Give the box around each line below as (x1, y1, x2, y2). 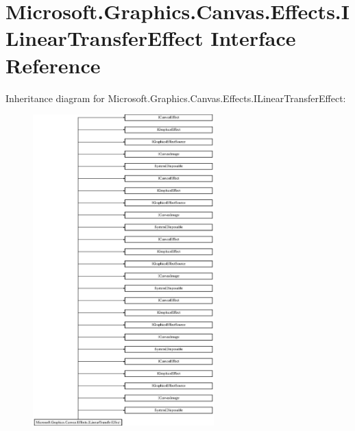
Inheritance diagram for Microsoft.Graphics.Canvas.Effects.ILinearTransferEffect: (5, 90, 346, 105)
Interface (210, 24, 296, 52)
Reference (5, 51, 101, 79)
